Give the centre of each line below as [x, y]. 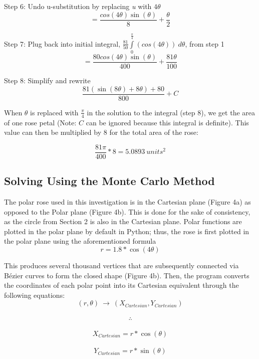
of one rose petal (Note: [40, 122]
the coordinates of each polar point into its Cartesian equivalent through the [121, 285]
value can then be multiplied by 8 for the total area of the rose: [101, 132]
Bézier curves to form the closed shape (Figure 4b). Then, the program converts [127, 275]
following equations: [35, 295]
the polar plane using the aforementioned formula [80, 241]
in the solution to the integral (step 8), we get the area [171, 112]
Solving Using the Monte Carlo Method [109, 181]
